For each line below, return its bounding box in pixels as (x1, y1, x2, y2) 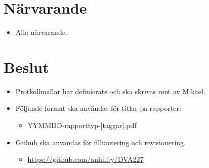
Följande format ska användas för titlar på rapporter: (15, 103, 181, 113)
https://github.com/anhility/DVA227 (27, 154, 144, 164)
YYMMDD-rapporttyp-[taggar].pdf (27, 120, 137, 131)
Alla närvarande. (15, 27, 67, 37)
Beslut (4, 56, 49, 77)
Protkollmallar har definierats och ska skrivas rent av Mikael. (15, 86, 205, 96)
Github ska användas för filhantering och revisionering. (15, 137, 186, 147)
